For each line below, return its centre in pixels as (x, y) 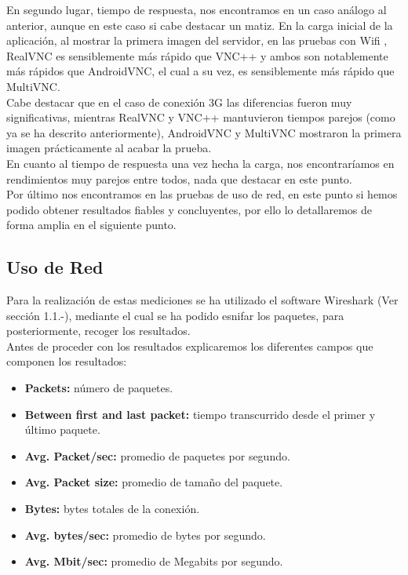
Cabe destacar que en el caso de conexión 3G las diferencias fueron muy (179, 102)
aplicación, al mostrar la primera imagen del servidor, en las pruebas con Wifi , (197, 40)
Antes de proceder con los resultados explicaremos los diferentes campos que (190, 346)
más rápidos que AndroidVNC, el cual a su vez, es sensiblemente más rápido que (200, 71)
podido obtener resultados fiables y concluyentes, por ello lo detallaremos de (189, 209)
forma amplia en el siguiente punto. (91, 225)
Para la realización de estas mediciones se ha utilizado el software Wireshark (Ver (202, 300)
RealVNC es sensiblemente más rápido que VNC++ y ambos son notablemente (197, 55)
